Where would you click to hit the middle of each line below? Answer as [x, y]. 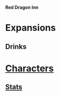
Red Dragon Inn [22, 7]
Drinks [16, 46]
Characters [29, 68]
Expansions [30, 28]
